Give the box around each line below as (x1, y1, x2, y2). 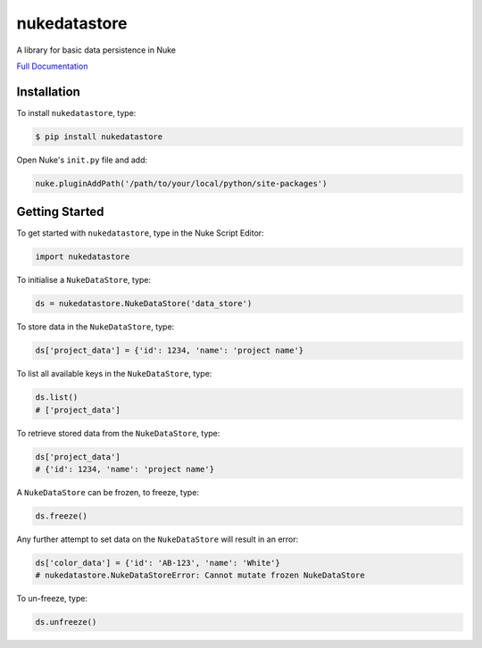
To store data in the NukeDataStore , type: (16, 321, 175, 332)
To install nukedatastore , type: (16, 107, 137, 118)
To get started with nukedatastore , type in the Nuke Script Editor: (16, 228, 264, 238)
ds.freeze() (35, 511, 88, 521)
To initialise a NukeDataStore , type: (16, 275, 152, 286)
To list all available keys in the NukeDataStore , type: (16, 369, 212, 379)
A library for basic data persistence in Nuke (16, 45, 177, 55)
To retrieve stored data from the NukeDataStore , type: (16, 428, 220, 438)
